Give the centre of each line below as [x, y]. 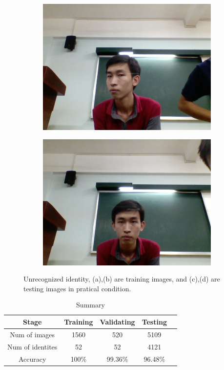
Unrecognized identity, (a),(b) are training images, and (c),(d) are [122, 279]
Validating [117, 321]
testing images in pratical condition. [77, 288]
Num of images [32, 334]
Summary [91, 305]
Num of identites [32, 346]
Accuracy [32, 359]
